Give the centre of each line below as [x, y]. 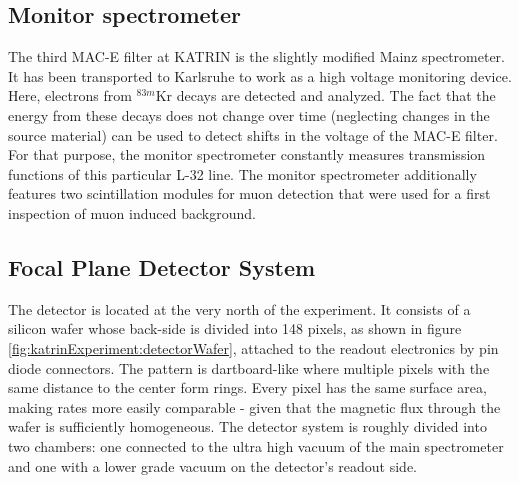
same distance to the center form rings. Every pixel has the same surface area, [247, 387]
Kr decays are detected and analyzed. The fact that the [325, 95]
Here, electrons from [70, 95]
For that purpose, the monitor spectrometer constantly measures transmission [247, 154]
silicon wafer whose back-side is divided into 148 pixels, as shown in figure [235, 328]
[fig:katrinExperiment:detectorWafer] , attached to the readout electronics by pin [253, 347]
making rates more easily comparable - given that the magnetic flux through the [254, 406]
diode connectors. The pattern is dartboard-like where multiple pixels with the [249, 367]
